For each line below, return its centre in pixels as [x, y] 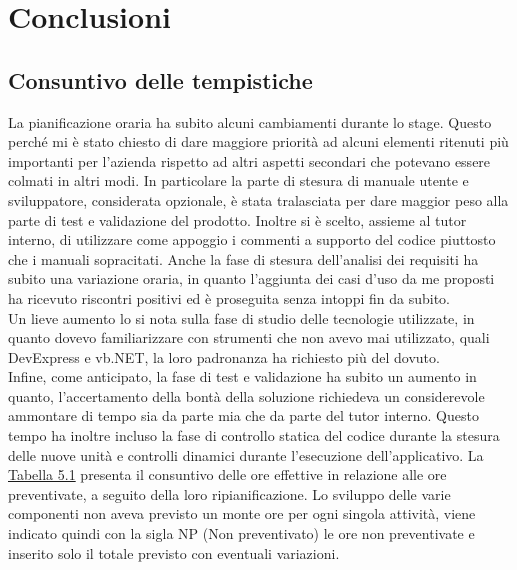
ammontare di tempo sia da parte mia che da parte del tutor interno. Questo [243, 415]
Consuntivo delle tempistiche [160, 79]
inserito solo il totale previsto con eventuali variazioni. [174, 552]
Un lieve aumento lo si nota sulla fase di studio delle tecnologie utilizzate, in [241, 317]
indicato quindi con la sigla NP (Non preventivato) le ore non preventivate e [241, 533]
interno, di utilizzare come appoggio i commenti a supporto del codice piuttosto [252, 239]
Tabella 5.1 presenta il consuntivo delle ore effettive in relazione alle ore [227, 474]
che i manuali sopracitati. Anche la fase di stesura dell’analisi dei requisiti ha [243, 258]
